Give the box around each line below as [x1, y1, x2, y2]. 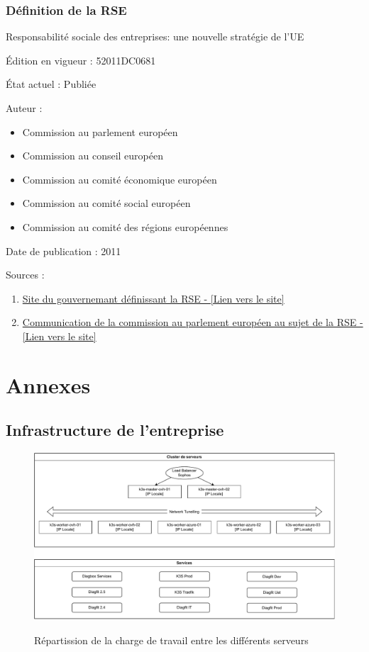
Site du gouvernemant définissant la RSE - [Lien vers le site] [22, 291, 285, 305]
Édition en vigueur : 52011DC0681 [6, 52, 156, 67]
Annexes [6, 370, 91, 399]
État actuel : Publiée [6, 77, 97, 91]
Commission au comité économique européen [22, 172, 217, 186]
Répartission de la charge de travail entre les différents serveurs [34, 632, 309, 647]
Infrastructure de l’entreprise [6, 419, 224, 441]
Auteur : [6, 101, 43, 115]
